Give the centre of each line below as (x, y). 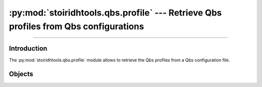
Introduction (28, 48)
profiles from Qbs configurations (76, 26)
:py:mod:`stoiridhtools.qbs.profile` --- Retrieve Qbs (115, 13)
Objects (21, 74)
